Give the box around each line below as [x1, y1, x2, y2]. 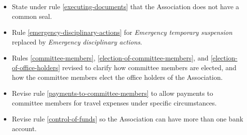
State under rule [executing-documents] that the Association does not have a [12, 1, 239, 11]
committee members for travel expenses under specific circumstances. [12, 97, 217, 107]
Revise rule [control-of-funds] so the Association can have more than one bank [12, 114, 244, 124]
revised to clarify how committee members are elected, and [62, 62, 237, 72]
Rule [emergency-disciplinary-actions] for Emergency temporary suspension [12, 27, 232, 37]
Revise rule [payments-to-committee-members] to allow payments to [12, 88, 213, 98]
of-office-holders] [12, 62, 60, 72]
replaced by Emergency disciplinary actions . [12, 36, 142, 46]
